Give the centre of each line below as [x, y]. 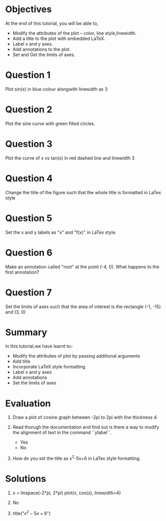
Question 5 [29, 218]
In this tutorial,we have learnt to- [39, 346]
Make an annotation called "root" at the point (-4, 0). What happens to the [82, 267]
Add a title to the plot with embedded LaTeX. [59, 38]
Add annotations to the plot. [41, 49]
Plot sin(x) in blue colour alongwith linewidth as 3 [56, 89]
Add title [21, 361]
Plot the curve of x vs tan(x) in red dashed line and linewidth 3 [70, 158]
